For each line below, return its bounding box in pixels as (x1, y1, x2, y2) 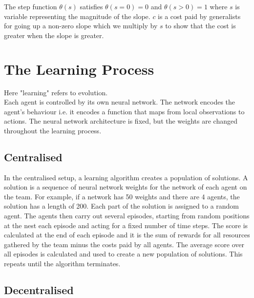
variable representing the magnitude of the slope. (4, 11, 150, 21)
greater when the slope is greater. (4, 30, 104, 40)
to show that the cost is (165, 21, 236, 31)
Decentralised (4, 282, 74, 297)
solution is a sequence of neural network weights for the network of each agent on (4, 182, 247, 192)
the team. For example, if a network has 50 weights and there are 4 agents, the (4, 191, 240, 201)
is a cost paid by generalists (158, 11, 241, 21)
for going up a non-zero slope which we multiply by (4, 21, 158, 31)
